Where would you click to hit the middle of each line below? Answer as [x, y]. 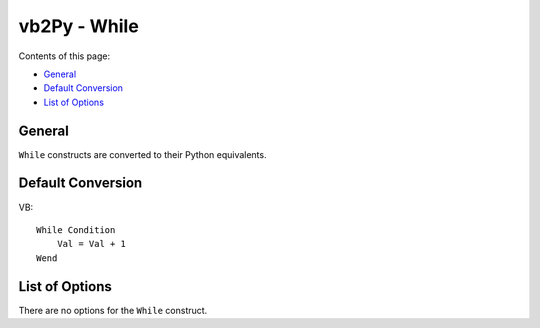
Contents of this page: [64, 56]
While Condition [76, 229]
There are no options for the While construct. [113, 310]
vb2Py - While [78, 26]
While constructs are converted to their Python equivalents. [142, 154]
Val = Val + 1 [91, 244]
